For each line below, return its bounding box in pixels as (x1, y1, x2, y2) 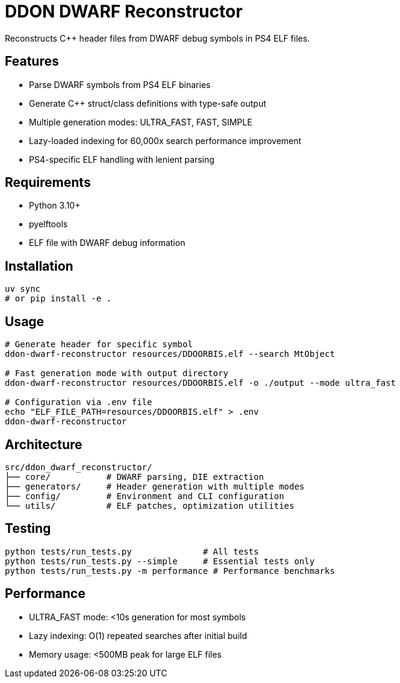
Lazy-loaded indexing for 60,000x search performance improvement (29, 135, 302, 146)
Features (5, 54, 59, 69)
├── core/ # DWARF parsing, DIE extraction (5, 471, 264, 482)
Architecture (5, 436, 83, 452)
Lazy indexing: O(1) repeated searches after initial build (29, 630, 248, 641)
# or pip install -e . (5, 294, 112, 304)
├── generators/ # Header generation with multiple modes (5, 481, 305, 491)
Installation (5, 258, 73, 274)
